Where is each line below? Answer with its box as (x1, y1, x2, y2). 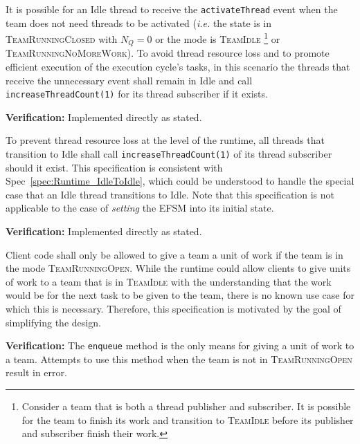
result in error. (6, 365, 67, 380)
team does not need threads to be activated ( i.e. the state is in (6, 15, 272, 30)
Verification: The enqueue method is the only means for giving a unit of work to (6, 338, 354, 353)
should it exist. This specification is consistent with (6, 160, 223, 174)
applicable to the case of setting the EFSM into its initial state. (6, 201, 274, 215)
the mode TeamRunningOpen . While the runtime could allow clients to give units (6, 261, 351, 275)
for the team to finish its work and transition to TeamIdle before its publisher (21, 412, 354, 427)
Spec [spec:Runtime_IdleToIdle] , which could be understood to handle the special (6, 174, 354, 188)
